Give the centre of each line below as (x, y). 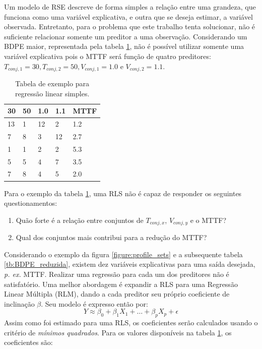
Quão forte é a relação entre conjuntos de (80, 220)
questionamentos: (31, 203)
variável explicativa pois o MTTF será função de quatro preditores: (108, 56)
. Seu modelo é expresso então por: (94, 303)
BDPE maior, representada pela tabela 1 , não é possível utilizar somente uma (124, 46)
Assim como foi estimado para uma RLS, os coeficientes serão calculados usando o (131, 323)
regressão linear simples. (52, 93)
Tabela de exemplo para (52, 83)
